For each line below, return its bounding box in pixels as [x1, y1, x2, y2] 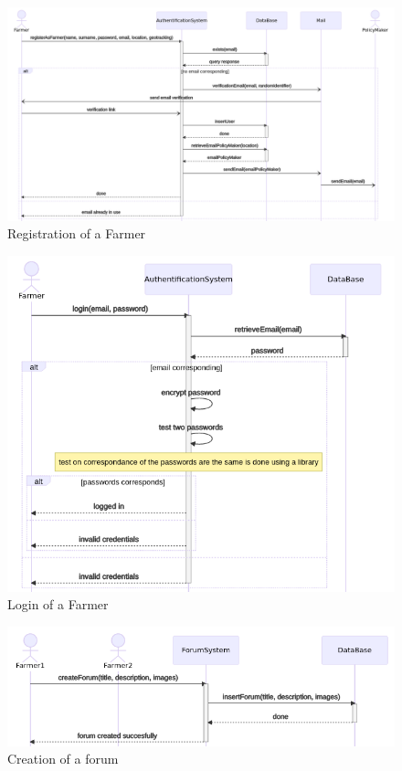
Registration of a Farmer [7, 224, 146, 243]
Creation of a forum [7, 749, 119, 768]
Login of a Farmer [7, 595, 109, 614]
